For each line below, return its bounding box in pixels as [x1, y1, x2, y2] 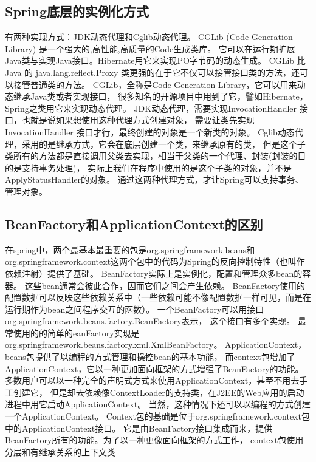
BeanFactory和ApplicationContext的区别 [5, 214, 263, 233]
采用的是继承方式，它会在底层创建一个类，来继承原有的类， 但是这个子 [21, 137, 306, 150]
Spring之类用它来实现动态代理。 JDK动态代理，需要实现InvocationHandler [5, 101, 297, 114]
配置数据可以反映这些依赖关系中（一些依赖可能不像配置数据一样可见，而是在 [5, 291, 311, 304]
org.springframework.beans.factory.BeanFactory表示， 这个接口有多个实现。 [5, 314, 295, 327]
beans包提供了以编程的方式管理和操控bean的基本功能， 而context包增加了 [5, 350, 295, 363]
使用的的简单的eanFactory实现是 [13, 326, 140, 339]
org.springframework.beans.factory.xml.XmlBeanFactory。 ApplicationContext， [5, 338, 307, 351]
